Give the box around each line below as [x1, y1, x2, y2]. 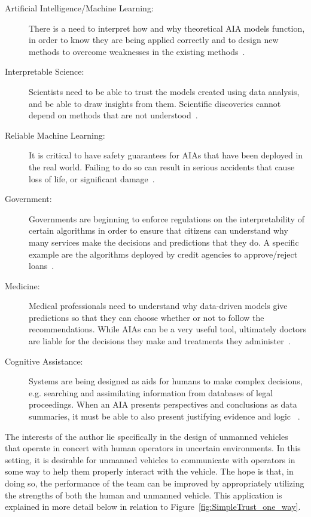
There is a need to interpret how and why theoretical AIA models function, [29, 22, 305, 34]
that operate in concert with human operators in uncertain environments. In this [5, 442, 301, 454]
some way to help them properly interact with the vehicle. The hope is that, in [5, 465, 294, 478]
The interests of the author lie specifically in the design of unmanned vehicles [5, 430, 288, 442]
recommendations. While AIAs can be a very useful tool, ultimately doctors [29, 323, 306, 335]
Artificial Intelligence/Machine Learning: [5, 2, 154, 14]
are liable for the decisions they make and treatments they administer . [29, 335, 291, 347]
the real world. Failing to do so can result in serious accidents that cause [29, 160, 295, 173]
